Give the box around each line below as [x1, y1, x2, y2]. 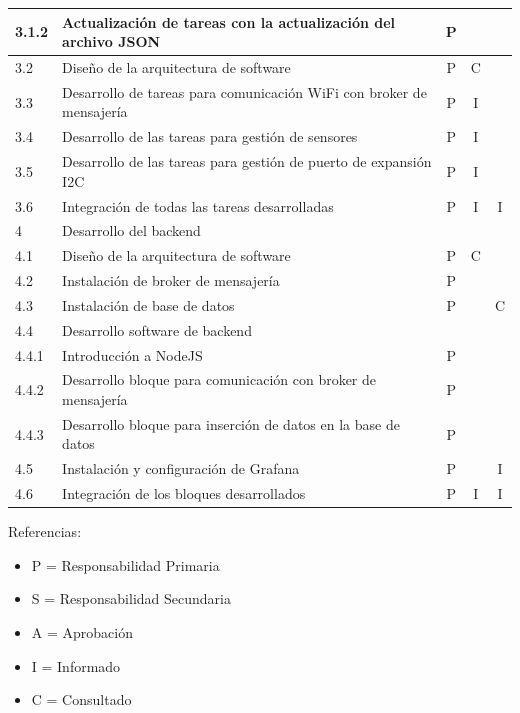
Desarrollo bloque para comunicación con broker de [62, 369, 377, 390]
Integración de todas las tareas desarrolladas [62, 195, 334, 216]
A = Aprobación [31, 622, 133, 642]
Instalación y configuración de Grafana [62, 458, 300, 479]
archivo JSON [62, 31, 161, 52]
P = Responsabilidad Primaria [31, 554, 220, 575]
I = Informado [31, 655, 121, 676]
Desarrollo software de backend [62, 319, 252, 340]
